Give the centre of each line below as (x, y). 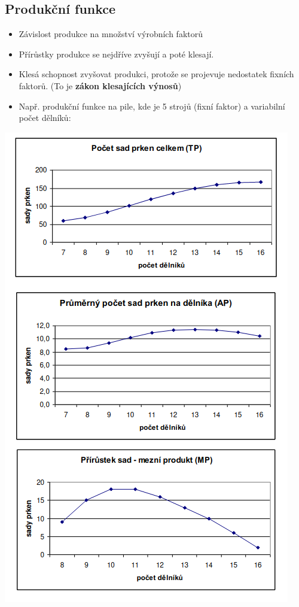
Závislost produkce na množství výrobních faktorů (111, 34)
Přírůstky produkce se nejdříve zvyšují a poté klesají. (116, 54)
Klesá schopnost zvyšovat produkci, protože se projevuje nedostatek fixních (156, 74)
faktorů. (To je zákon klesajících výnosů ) (100, 85)
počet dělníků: (45, 118)
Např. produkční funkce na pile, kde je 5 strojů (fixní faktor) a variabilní (152, 106)
